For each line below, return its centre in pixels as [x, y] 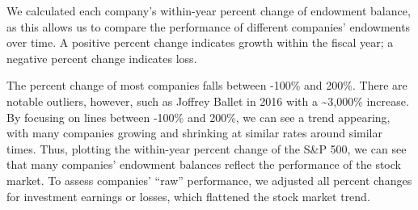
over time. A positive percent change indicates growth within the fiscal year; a [200, 42]
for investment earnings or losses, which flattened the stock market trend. [188, 196]
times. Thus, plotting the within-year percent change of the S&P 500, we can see [207, 148]
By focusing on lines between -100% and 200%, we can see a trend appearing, [198, 117]
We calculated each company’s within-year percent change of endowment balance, [209, 10]
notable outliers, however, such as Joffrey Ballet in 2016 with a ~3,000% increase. [208, 101]
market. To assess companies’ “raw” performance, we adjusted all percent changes [209, 180]
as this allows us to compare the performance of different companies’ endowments [209, 26]
